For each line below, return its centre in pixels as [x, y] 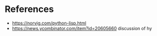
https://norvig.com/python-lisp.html [49, 23]
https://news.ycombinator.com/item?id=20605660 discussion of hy [82, 28]
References [29, 9]
